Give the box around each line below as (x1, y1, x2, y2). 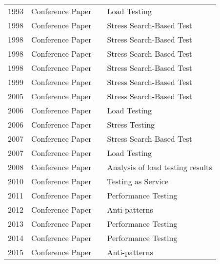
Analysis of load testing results (107, 161, 212, 173)
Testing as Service (107, 176, 168, 187)
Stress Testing (107, 119, 155, 130)
